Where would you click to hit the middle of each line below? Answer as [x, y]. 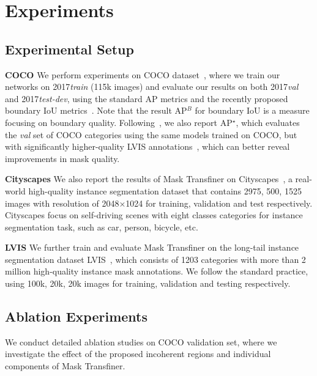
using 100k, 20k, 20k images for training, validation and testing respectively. [148, 283]
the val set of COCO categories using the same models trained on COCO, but [151, 134]
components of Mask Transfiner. [65, 366]
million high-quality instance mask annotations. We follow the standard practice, [157, 271]
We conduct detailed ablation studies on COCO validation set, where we [141, 341]
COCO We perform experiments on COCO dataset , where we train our [143, 74]
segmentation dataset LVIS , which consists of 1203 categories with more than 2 [155, 259]
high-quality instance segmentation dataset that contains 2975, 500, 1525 [165, 190]
